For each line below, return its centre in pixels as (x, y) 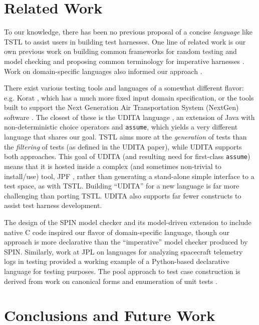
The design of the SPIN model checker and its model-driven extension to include (128, 222)
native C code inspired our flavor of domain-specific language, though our (117, 232)
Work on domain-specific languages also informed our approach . (103, 71)
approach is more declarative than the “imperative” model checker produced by (126, 242)
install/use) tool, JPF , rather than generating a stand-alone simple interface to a (129, 176)
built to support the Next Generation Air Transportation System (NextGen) (121, 107)
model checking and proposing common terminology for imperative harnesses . (124, 61)
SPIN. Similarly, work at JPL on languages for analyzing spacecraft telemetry (123, 251)
